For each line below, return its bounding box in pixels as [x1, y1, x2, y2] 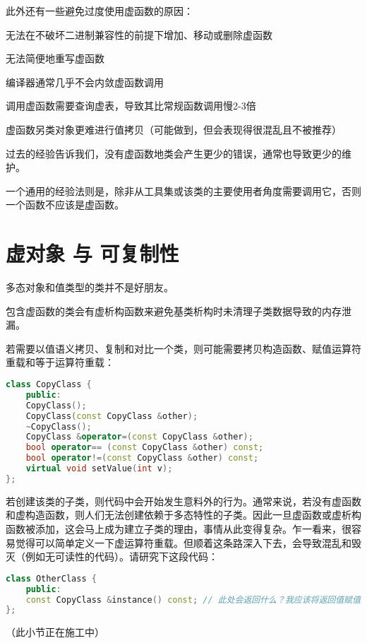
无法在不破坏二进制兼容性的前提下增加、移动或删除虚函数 [6, 27, 272, 42]
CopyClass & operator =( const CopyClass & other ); [25, 432, 253, 442]
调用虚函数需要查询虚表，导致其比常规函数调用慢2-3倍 [6, 98, 256, 113]
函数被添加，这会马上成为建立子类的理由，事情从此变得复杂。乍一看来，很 [6, 521, 351, 536]
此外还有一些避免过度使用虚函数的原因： [6, 4, 193, 18]
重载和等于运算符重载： [6, 355, 114, 370]
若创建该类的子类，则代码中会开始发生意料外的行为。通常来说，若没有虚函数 [6, 493, 361, 508]
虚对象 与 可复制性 [6, 239, 179, 268]
